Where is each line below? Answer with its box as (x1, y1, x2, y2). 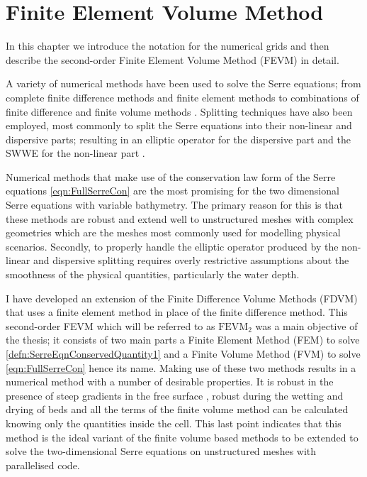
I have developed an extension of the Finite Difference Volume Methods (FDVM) (6, 290, 358, 305)
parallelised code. (6, 457, 80, 472)
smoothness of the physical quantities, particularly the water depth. (6, 267, 300, 282)
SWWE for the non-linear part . (6, 146, 145, 160)
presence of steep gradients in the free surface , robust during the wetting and (6, 388, 344, 402)
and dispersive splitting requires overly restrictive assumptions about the (33, 253, 349, 268)
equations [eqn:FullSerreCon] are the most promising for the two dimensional (6, 183, 339, 198)
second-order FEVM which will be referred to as (6, 318, 215, 333)
